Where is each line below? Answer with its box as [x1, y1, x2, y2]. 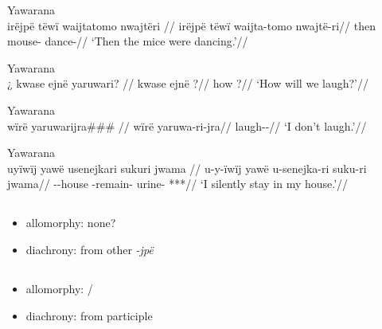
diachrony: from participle [25, 307, 153, 323]
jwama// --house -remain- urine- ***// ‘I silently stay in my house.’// [7, 175, 349, 192]
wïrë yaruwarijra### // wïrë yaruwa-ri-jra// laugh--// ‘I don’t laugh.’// [7, 117, 367, 134]
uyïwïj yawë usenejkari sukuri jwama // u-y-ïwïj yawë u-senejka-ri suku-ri [7, 159, 367, 176]
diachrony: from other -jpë [25, 241, 154, 257]
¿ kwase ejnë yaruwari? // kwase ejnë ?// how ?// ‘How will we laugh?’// [7, 75, 368, 92]
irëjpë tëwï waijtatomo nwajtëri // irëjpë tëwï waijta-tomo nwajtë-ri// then [7, 17, 376, 33]
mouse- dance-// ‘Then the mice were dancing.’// [7, 33, 248, 49]
